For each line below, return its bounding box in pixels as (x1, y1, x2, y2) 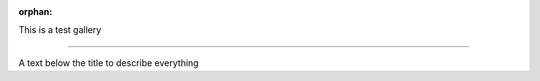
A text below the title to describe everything (18, 56, 199, 69)
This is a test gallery (18, 24, 102, 36)
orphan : (18, 6, 53, 17)
